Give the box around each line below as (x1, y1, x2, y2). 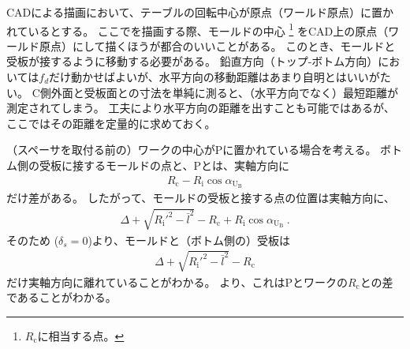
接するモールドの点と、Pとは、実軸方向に (72, 157, 289, 173)
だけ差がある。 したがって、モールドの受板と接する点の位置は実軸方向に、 (6, 190, 395, 206)
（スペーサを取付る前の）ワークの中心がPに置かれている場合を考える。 (6, 141, 377, 158)
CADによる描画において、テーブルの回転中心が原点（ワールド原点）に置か (6, 4, 393, 20)
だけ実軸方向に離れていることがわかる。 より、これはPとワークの (6, 273, 348, 290)
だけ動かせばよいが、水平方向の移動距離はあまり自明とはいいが (49, 69, 380, 85)
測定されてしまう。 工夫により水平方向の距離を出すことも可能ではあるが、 (6, 99, 395, 116)
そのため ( (6, 231, 59, 248)
